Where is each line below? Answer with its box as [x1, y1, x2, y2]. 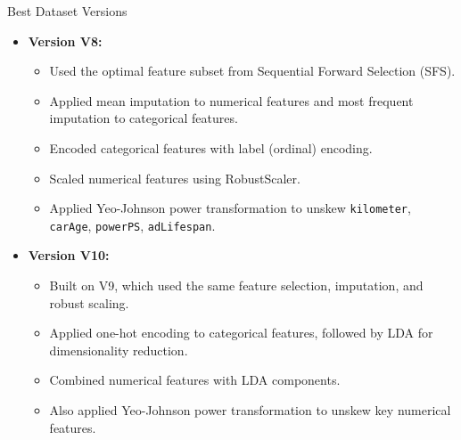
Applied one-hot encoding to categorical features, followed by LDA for [49, 323, 433, 342]
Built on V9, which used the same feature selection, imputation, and [49, 276, 424, 295]
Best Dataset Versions [7, 2, 128, 20]
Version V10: [28, 246, 110, 265]
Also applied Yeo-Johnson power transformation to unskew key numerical [49, 401, 451, 420]
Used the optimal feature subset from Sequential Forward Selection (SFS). [49, 61, 456, 80]
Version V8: [28, 31, 103, 50]
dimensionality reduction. [49, 340, 188, 359]
